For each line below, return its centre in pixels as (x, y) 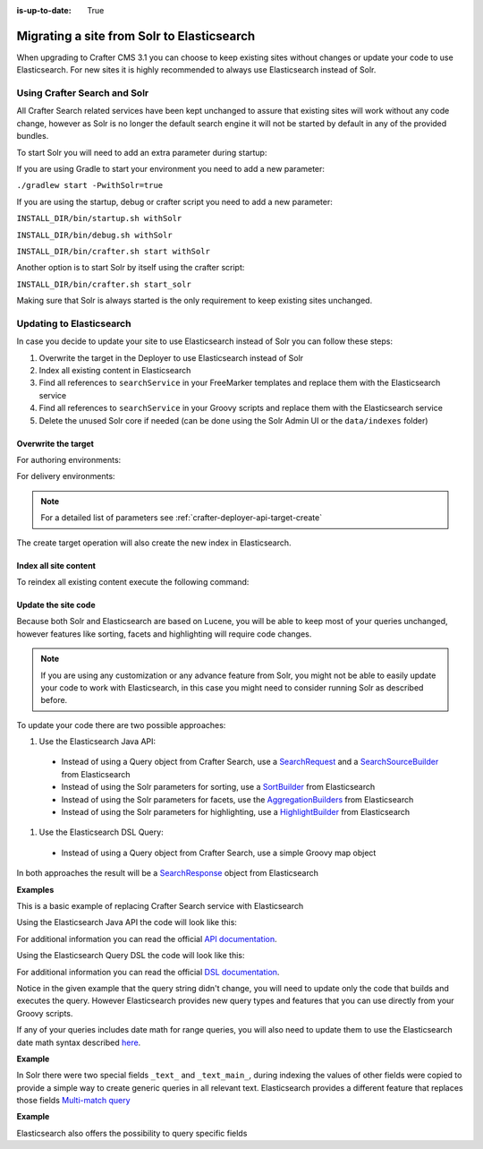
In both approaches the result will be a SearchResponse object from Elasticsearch (168, 873)
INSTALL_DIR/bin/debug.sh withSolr (95, 235)
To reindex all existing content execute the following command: (133, 581)
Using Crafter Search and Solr (83, 93)
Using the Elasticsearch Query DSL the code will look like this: (131, 956)
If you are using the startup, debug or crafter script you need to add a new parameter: (174, 202)
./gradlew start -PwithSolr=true (90, 185)
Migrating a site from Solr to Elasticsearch (136, 36)
